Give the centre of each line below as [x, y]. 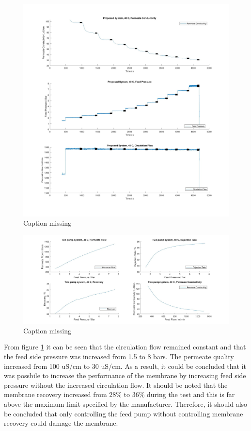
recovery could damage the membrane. [61, 423]
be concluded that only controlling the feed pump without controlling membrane [124, 413]
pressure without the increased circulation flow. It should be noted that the [116, 385]
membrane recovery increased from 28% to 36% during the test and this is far [119, 394]
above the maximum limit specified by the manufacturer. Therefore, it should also [126, 404]
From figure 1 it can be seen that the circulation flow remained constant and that [125, 347]
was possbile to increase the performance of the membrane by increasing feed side [125, 375]
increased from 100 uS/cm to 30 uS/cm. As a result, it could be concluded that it [125, 366]
